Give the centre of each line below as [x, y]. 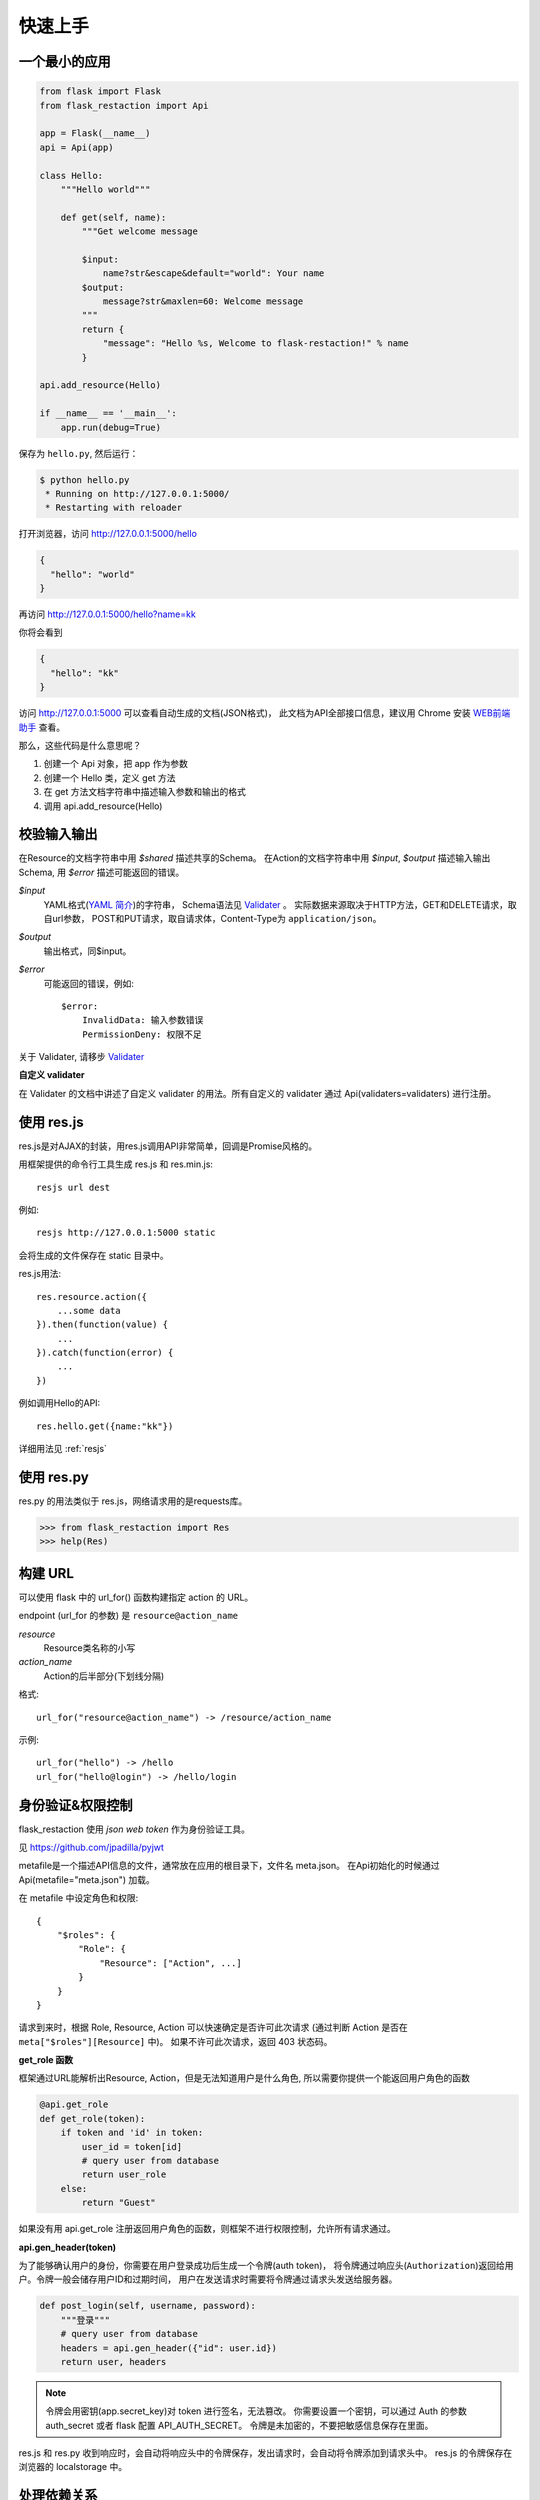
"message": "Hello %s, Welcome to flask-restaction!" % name [255, 343]
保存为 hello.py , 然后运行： [78, 453]
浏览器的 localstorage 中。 [73, 2467]
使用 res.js [51, 1121]
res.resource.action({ [92, 1296]
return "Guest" [119, 2203]
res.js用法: [40, 1274]
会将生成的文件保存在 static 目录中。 [93, 1255]
